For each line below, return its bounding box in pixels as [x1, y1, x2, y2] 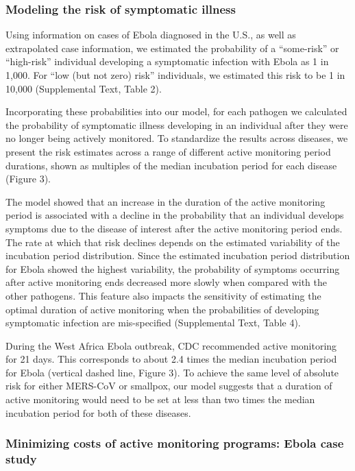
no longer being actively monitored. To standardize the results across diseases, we [5, 131, 348, 145]
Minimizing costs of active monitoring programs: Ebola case [5, 435, 344, 452]
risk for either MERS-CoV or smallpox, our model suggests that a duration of [5, 378, 332, 393]
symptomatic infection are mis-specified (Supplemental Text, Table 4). [5, 315, 301, 330]
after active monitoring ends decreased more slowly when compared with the [5, 275, 327, 289]
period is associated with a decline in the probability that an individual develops [5, 208, 344, 222]
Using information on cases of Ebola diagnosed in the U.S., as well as [5, 27, 296, 42]
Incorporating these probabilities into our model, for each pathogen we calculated [5, 104, 347, 119]
